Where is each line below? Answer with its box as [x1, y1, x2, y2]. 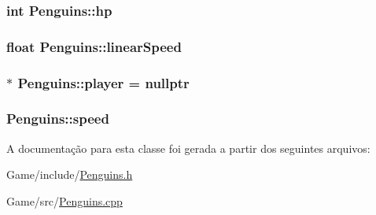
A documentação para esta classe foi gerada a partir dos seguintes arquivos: [6, 139, 370, 156]
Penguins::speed [6, 109, 109, 128]
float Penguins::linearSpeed [6, 36, 182, 56]
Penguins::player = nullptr [17, 72, 190, 92]
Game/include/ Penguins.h [6, 166, 133, 183]
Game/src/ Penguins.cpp [6, 192, 123, 209]
